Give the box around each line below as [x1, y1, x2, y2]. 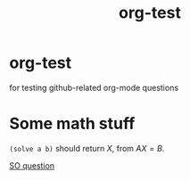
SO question [9, 160, 55, 171]
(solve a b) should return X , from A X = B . [9, 143, 165, 153]
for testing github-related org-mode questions [9, 82, 179, 93]
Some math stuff [9, 114, 136, 134]
